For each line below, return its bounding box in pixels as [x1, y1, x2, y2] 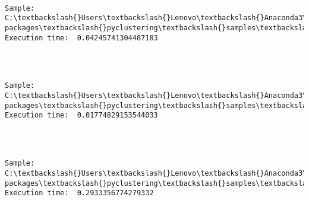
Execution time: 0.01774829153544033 [5, 111, 158, 120]
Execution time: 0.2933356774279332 [5, 189, 154, 198]
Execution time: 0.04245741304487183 [5, 33, 158, 42]
